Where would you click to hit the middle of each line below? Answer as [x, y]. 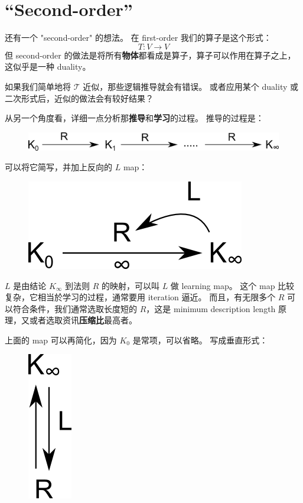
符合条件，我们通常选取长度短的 [75, 308]
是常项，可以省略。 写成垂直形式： [200, 340]
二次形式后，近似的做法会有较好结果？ [79, 98]
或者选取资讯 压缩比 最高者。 [83, 320]
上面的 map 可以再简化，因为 [61, 340]
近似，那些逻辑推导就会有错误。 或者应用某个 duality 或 [190, 86]
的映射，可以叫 [130, 285]
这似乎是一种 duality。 [48, 66]
